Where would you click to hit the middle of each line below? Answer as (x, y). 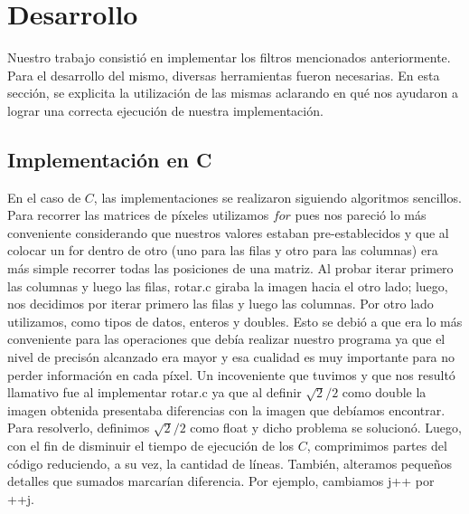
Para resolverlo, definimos (79, 428)
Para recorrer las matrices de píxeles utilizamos (138, 215)
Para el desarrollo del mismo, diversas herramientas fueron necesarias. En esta (224, 75)
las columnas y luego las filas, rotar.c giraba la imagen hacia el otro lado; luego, (228, 286)
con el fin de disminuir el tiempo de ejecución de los (151, 446)
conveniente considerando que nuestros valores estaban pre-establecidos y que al (228, 232)
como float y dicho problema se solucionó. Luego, (326, 428)
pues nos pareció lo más (361, 215)
